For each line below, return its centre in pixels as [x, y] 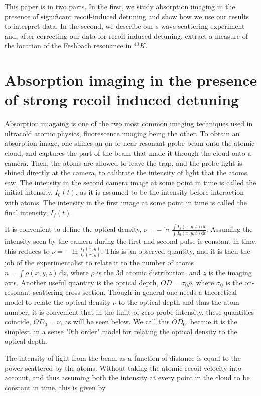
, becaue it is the [212, 322]
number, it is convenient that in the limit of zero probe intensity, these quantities [129, 312]
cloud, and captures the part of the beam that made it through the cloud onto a [128, 153]
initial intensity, [29, 192]
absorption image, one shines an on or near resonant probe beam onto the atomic [130, 143]
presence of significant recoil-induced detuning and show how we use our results [127, 16]
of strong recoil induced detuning [122, 100]
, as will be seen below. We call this [115, 322]
